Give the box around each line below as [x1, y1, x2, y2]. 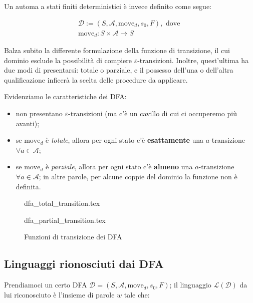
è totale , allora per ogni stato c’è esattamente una [46, 135, 204, 145]
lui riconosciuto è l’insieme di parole [4, 289, 115, 299]
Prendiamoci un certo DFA [4, 279, 87, 290]
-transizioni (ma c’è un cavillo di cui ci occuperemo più [68, 108, 237, 119]
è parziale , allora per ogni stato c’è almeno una [46, 161, 193, 172]
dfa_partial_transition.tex [24, 214, 106, 225]
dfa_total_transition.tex [24, 198, 100, 208]
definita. [16, 181, 41, 191]
